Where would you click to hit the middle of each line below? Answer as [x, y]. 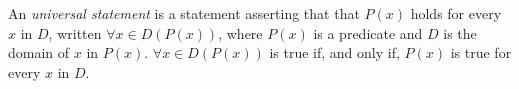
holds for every [456, 13]
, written [75, 32]
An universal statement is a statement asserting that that [184, 13]
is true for [481, 52]
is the [460, 32]
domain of [39, 52]
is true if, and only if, [334, 52]
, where [240, 32]
